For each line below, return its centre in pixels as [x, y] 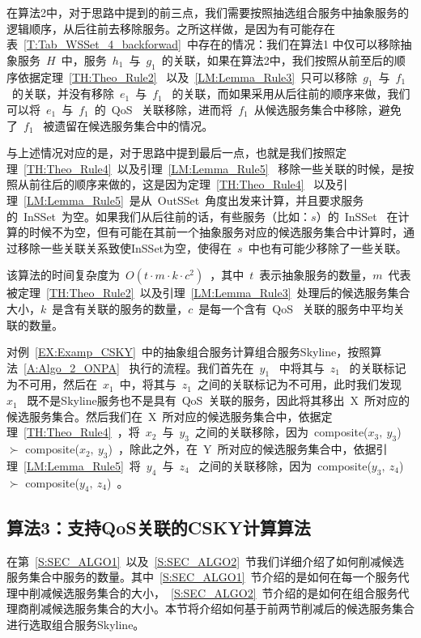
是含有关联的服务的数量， [120, 308]
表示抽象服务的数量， [316, 275]
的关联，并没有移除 [63, 94]
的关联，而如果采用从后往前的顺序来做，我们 [291, 94]
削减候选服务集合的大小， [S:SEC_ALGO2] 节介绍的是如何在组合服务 [213, 592]
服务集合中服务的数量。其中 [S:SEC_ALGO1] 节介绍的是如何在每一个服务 [202, 577]
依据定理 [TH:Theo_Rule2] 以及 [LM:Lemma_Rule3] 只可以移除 [187, 77]
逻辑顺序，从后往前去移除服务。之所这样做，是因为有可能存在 [171, 28]
